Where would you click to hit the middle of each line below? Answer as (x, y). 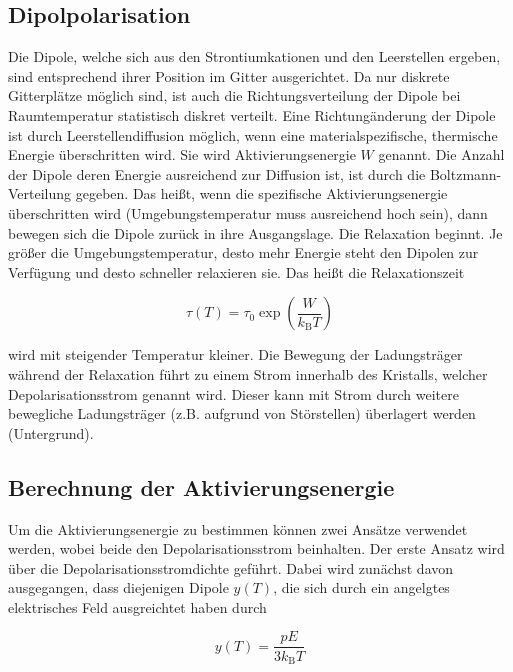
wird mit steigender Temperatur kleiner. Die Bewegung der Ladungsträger (235, 354)
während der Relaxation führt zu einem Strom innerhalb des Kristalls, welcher (248, 373)
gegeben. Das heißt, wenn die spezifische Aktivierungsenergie (261, 193)
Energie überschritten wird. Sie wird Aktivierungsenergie (182, 154)
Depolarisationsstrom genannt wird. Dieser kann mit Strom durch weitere (233, 393)
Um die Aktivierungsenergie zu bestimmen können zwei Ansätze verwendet (238, 528)
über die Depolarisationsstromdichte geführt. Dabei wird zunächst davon (231, 567)
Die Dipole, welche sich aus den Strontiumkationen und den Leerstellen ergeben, (254, 56)
